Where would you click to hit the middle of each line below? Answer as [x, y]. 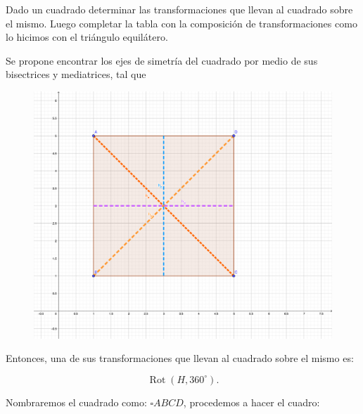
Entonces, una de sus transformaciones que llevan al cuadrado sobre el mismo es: [180, 358]
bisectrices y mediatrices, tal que [76, 74]
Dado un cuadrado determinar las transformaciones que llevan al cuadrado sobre [179, 9]
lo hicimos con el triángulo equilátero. [87, 37]
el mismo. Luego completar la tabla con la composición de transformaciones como [181, 23]
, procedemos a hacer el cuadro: [251, 402]
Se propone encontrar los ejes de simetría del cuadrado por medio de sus [162, 60]
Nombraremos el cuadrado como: [76, 402]
